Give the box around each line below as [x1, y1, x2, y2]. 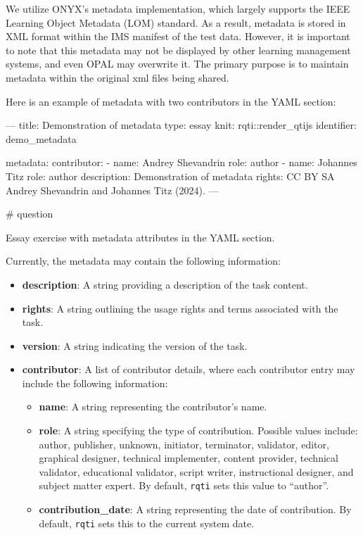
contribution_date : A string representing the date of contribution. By [39, 502, 352, 517]
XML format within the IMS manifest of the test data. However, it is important [6, 29, 350, 44]
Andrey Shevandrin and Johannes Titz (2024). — [6, 182, 219, 197]
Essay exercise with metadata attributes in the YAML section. [6, 229, 275, 244]
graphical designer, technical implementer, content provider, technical [39, 451, 338, 465]
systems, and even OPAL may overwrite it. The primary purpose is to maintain [6, 56, 349, 71]
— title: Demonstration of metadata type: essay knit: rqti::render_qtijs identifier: [6, 118, 357, 132]
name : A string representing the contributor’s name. [39, 399, 267, 414]
